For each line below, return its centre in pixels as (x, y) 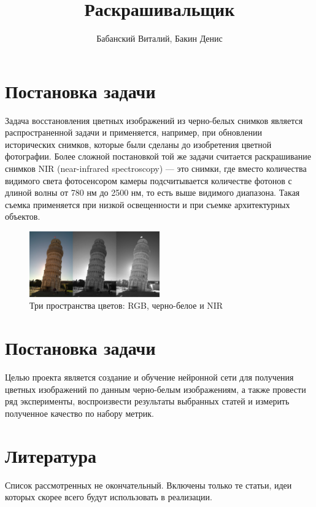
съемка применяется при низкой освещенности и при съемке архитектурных (148, 204)
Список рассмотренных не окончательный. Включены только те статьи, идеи (148, 485)
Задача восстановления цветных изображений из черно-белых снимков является (154, 120)
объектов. (23, 216)
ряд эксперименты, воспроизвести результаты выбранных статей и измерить (147, 401)
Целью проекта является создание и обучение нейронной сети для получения (149, 377)
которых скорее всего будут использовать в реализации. (109, 497)
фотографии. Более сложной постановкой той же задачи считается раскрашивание (158, 156)
